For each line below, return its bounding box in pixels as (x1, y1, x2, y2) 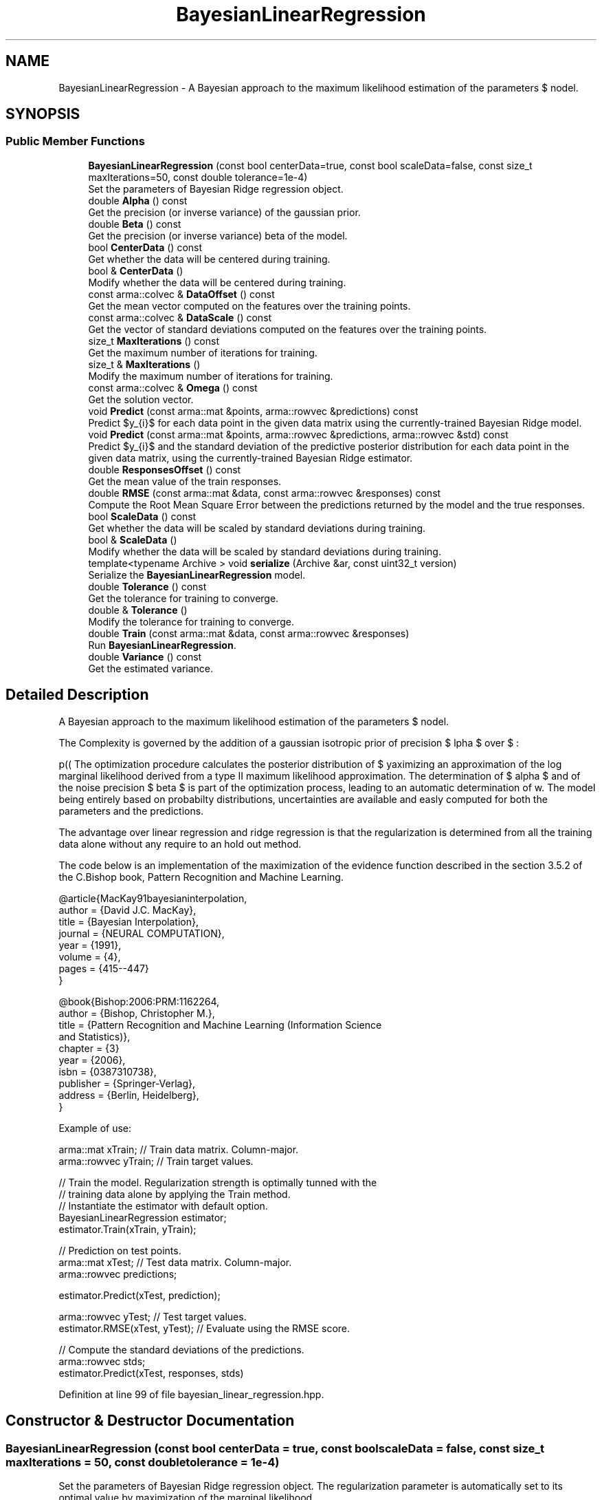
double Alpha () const (88, 194, 188, 206)
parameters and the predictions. (58, 804, 204, 817)
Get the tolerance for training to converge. (88, 592, 279, 604)
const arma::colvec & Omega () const (88, 381, 258, 394)
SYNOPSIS (5, 105, 80, 123)
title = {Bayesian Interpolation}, (58, 915, 199, 928)
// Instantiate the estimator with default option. (58, 1199, 268, 1212)
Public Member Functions (5, 134, 145, 149)
